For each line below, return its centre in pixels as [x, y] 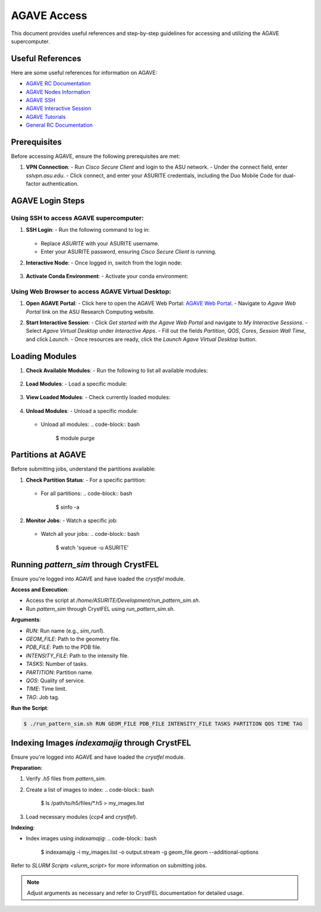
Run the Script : [30, 708]
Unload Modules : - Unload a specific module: [82, 411]
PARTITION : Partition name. [59, 672]
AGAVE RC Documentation [58, 84]
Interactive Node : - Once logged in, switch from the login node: [104, 263]
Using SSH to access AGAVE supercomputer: [77, 218]
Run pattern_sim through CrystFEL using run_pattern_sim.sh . [100, 608]
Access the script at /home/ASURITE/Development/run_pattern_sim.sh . [113, 601]
